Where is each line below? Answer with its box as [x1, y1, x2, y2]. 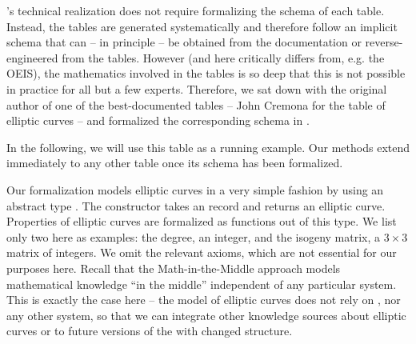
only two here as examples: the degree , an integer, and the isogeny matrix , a [6, 228, 381, 245]
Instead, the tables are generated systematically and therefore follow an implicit [6, 18, 398, 34]
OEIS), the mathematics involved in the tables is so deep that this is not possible [6, 65, 406, 82]
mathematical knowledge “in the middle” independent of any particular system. [6, 275, 397, 292]
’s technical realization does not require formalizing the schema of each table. [6, 2, 385, 18]
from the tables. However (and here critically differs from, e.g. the [62, 49, 385, 66]
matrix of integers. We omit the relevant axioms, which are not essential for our [6, 244, 397, 261]
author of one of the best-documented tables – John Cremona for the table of [6, 96, 386, 113]
